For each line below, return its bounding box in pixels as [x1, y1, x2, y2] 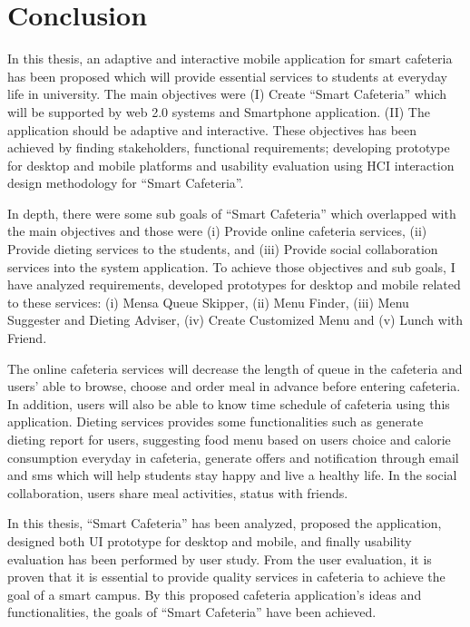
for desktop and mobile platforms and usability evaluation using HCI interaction [7, 155, 455, 174]
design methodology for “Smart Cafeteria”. [7, 173, 244, 192]
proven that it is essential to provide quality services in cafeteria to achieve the [7, 567, 446, 586]
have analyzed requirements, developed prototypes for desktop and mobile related [7, 275, 461, 294]
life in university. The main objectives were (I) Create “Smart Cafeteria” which [7, 84, 447, 103]
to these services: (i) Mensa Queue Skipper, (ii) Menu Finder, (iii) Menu [7, 292, 409, 311]
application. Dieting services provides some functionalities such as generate [7, 412, 424, 431]
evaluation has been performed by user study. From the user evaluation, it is [7, 549, 432, 568]
